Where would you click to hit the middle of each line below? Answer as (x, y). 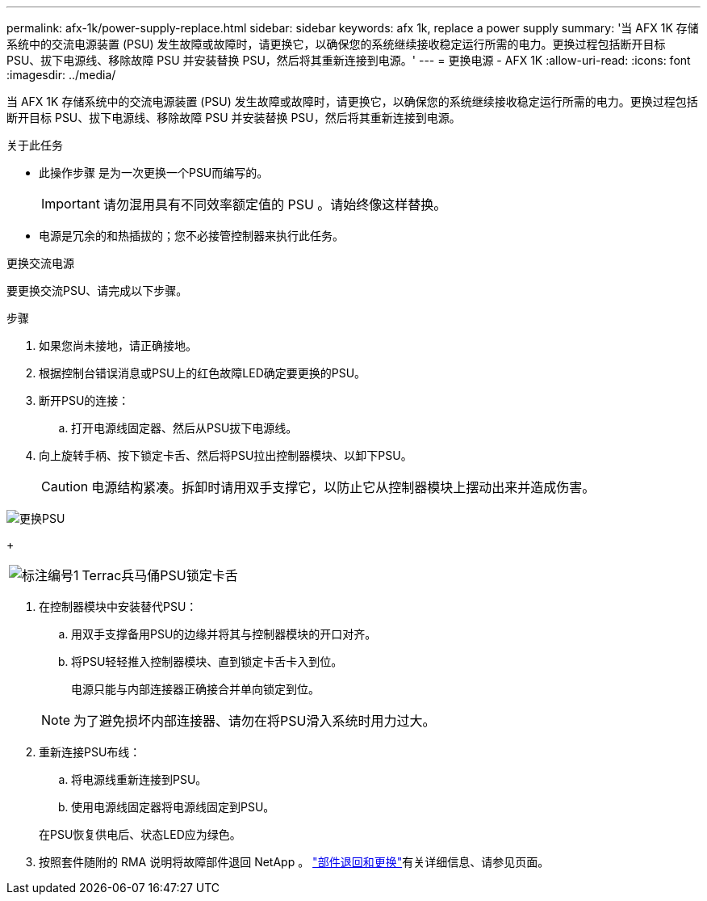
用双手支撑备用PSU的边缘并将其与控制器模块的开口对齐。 (224, 634)
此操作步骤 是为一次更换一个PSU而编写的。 (154, 173)
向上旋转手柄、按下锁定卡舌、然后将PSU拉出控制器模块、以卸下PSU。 (226, 455)
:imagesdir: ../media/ (61, 75)
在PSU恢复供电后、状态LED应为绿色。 (140, 834)
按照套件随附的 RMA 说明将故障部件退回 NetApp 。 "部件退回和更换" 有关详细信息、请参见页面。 (294, 862)
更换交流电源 (40, 263)
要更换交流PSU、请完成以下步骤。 (97, 291)
